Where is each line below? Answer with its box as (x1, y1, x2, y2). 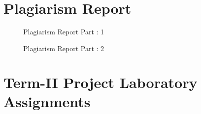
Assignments (3, 91, 91, 111)
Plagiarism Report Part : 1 (23, 27, 104, 37)
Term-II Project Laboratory (3, 72, 198, 92)
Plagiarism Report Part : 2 (23, 43, 104, 53)
